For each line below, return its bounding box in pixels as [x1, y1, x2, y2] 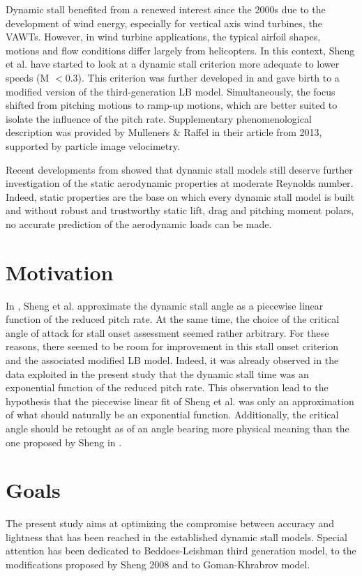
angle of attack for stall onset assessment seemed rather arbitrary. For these [6, 325, 329, 340]
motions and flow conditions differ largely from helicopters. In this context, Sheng [6, 43, 355, 57]
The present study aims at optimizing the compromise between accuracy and [6, 516, 334, 531]
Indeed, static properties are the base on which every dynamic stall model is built [6, 189, 354, 204]
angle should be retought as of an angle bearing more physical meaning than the [6, 420, 349, 435]
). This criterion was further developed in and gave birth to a [77, 70, 340, 84]
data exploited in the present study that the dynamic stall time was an [6, 366, 309, 381]
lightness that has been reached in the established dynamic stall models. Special [6, 529, 347, 544]
